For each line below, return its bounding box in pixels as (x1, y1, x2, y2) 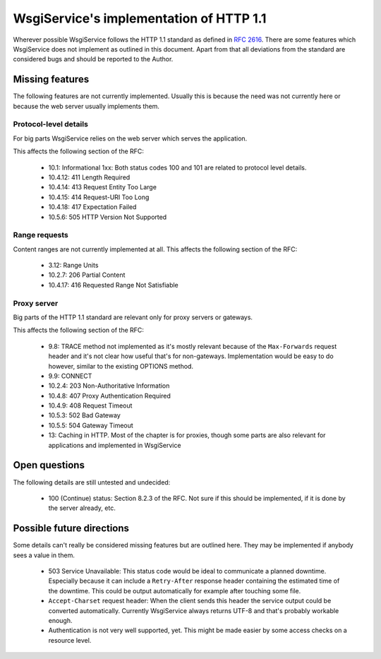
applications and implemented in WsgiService (48, 441, 181, 449)
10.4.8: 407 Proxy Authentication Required (48, 391, 171, 400)
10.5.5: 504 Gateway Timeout (48, 421, 133, 429)
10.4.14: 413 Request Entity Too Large (48, 183, 157, 191)
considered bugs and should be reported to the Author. (13, 55, 174, 64)
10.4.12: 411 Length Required (48, 173, 131, 182)
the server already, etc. (48, 504, 116, 512)
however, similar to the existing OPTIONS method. (48, 362, 194, 370)
